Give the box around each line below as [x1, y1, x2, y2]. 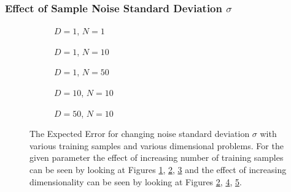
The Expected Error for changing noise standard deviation [29, 127, 250, 140]
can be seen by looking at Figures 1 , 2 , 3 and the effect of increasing [29, 163, 287, 175]
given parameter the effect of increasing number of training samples [29, 151, 284, 164]
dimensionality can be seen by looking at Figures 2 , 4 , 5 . [29, 175, 242, 188]
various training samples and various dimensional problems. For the [29, 139, 284, 152]
